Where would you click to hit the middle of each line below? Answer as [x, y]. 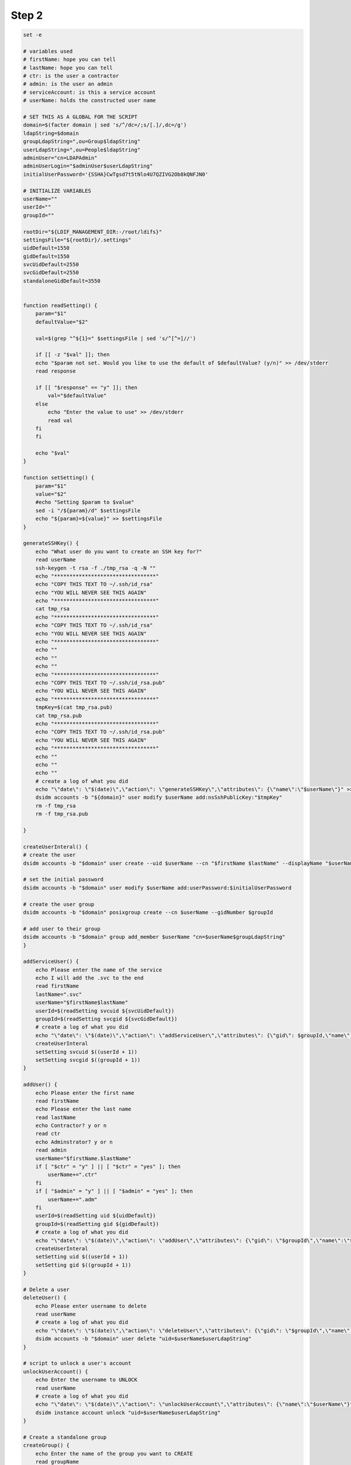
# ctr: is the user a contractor [71, 76]
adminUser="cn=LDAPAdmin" [60, 158]
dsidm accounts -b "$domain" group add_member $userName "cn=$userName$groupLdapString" [154, 937]
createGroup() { [47, 1445]
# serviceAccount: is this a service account [90, 92]
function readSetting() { [60, 306]
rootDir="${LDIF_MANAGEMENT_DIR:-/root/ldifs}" [92, 232]
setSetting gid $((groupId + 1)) [83, 1265]
